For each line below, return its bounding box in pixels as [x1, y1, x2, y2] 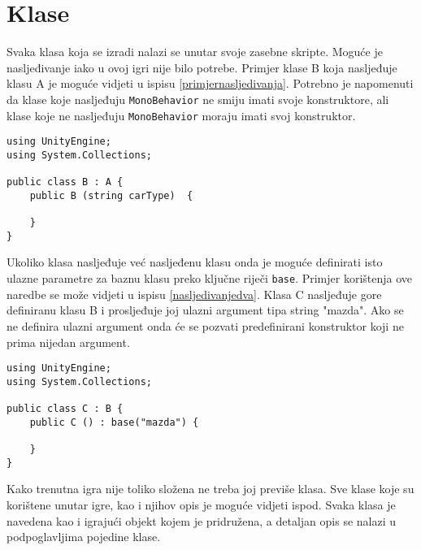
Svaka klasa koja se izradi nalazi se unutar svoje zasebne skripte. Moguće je [7, 43, 383, 60]
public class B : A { [7, 176, 124, 188]
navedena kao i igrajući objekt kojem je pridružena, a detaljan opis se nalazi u [7, 512, 397, 529]
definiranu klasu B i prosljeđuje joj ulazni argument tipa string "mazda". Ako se [7, 301, 404, 318]
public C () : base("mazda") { [29, 416, 199, 428]
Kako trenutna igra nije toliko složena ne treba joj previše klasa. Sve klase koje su [7, 480, 414, 497]
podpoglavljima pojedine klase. [7, 528, 161, 545]
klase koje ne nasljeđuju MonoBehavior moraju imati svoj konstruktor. [7, 106, 356, 123]
